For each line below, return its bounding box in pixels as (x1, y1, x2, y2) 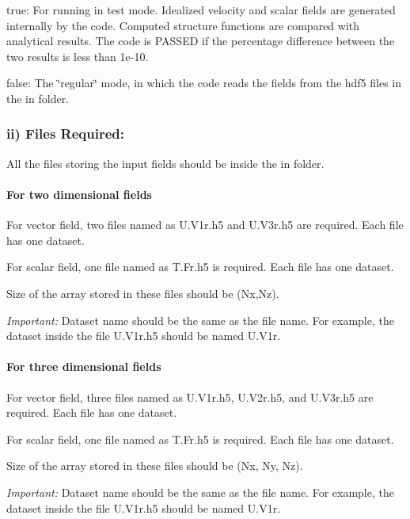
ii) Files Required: (6, 124, 125, 143)
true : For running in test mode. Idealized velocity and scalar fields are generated (6, 2, 396, 17)
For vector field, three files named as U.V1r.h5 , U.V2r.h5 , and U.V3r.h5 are (6, 388, 374, 405)
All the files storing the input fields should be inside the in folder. (6, 155, 325, 171)
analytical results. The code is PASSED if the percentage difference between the (6, 32, 395, 49)
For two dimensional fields (6, 185, 152, 202)
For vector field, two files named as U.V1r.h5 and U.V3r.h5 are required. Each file (6, 216, 404, 233)
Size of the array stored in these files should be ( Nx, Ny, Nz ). (6, 457, 303, 474)
